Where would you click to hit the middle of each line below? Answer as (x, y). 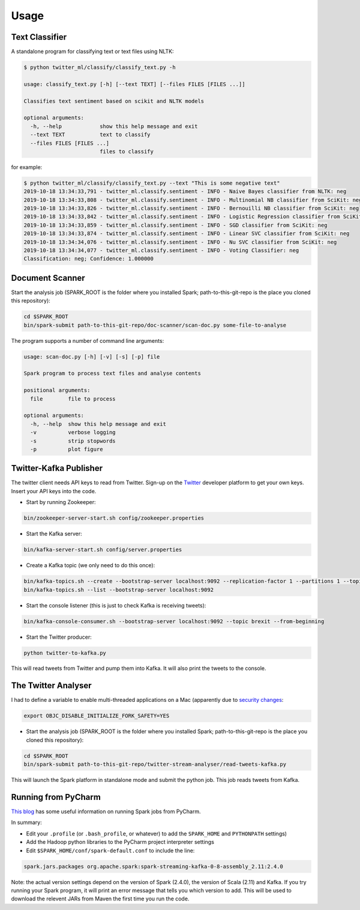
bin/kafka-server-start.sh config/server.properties (103, 550)
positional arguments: (57, 390)
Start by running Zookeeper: (61, 502)
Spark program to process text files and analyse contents (112, 374)
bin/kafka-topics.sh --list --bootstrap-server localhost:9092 (119, 590)
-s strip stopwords (73, 441)
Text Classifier (39, 37)
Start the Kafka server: (54, 534)
